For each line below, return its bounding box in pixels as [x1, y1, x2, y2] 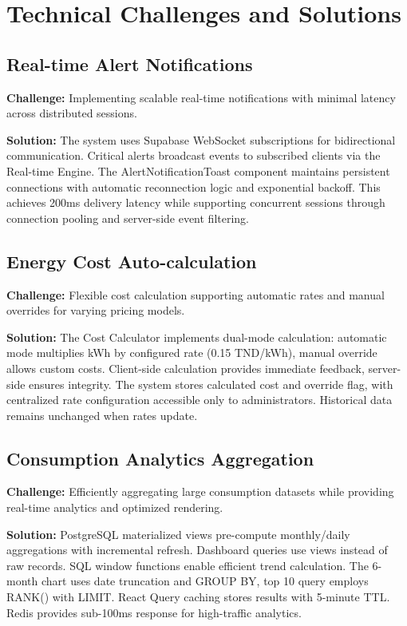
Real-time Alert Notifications [6, 51, 253, 76]
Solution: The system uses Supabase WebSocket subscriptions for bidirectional [6, 131, 396, 148]
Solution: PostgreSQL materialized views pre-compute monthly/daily [6, 525, 350, 542]
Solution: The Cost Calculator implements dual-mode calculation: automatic [6, 328, 387, 345]
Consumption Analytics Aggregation [6, 446, 314, 470]
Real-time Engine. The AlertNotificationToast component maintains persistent [6, 162, 390, 179]
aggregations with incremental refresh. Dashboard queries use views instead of [6, 541, 388, 558]
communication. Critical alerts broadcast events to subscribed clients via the [6, 147, 381, 164]
